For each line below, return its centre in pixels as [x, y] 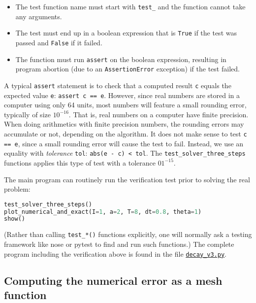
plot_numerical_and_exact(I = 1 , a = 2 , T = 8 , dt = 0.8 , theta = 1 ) [103, 212]
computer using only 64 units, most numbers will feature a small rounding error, [125, 105]
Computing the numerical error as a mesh [113, 280]
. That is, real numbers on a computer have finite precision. [159, 114]
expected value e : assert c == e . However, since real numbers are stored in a [122, 95]
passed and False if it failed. [59, 42]
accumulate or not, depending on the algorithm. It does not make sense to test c [126, 133]
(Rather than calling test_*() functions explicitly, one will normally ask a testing [128, 234]
